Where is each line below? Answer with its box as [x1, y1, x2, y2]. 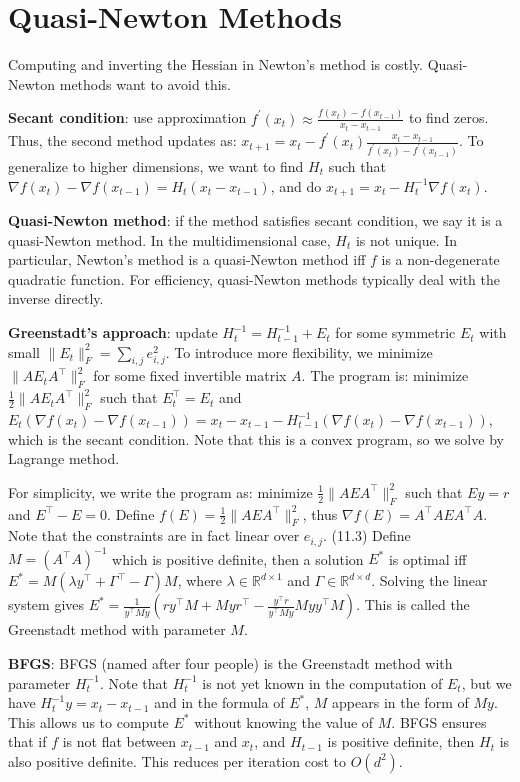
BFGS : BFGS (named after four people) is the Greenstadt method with [8, 652, 453, 673]
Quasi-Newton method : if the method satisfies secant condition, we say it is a [8, 210, 503, 231]
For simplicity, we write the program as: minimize [8, 481, 313, 502]
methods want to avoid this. [59, 73, 231, 94]
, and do [270, 175, 322, 196]
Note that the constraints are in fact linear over [8, 525, 300, 546]
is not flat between [62, 731, 176, 752]
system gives [8, 594, 85, 615]
